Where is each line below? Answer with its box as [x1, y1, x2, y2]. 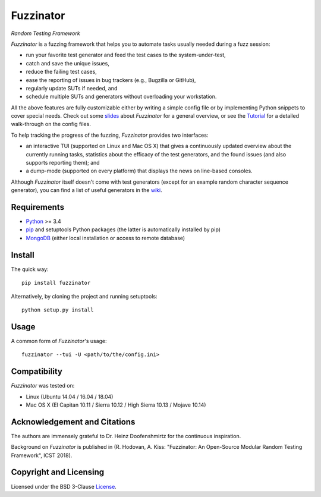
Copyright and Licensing [11, 467, 105, 477]
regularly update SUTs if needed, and [26, 84, 118, 92]
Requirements [11, 202, 65, 212]
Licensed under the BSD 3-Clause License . [11, 483, 117, 490]
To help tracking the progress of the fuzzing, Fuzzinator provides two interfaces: [11, 131, 209, 139]
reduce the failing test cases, [26, 68, 97, 76]
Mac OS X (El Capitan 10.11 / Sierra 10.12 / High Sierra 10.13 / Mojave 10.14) [26, 401, 206, 408]
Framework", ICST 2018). [11, 452, 73, 459]
